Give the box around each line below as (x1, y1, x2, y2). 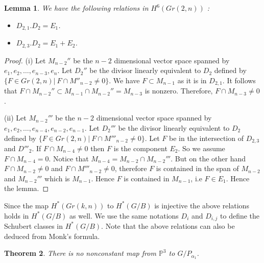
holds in (4, 210, 29, 221)
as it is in (177, 75, 207, 85)
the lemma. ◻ (4, 183, 49, 194)
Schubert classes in (4, 220, 63, 231)
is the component (113, 142, 167, 153)
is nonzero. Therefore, (145, 85, 213, 96)
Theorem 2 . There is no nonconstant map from (4, 248, 156, 258)
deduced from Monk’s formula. (4, 230, 100, 241)
